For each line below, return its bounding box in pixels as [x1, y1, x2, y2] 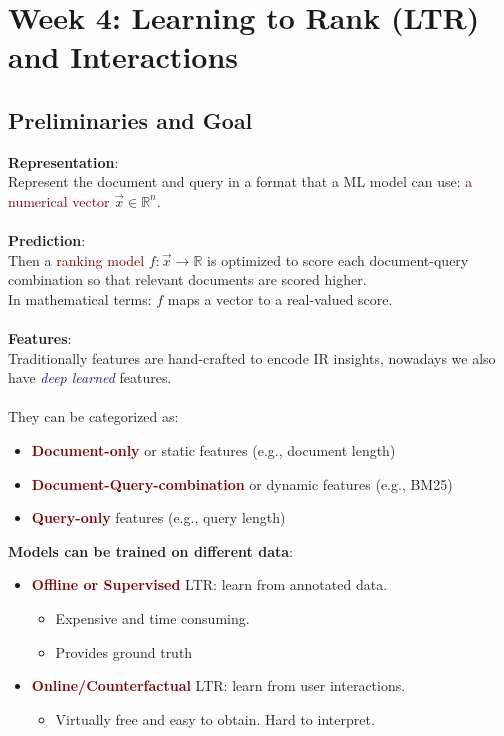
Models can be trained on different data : [8, 540, 293, 561]
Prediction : [8, 230, 86, 251]
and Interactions [8, 36, 239, 77]
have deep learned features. [8, 367, 172, 388]
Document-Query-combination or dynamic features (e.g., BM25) [31, 473, 453, 494]
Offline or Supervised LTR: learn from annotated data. [31, 574, 388, 595]
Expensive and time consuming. [55, 608, 250, 629]
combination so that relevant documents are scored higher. [8, 269, 367, 290]
